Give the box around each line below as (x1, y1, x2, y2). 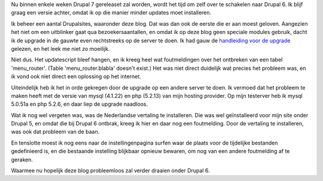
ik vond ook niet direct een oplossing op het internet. (11, 73, 142, 80)
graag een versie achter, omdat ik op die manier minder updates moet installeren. (11, 9, 212, 16)
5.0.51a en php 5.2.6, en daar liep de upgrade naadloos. (11, 100, 148, 108)
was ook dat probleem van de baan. (11, 128, 100, 136)
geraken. (11, 156, 33, 163)
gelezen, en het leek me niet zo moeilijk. (11, 45, 110, 52)
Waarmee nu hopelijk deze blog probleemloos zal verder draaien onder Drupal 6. (11, 167, 210, 174)
